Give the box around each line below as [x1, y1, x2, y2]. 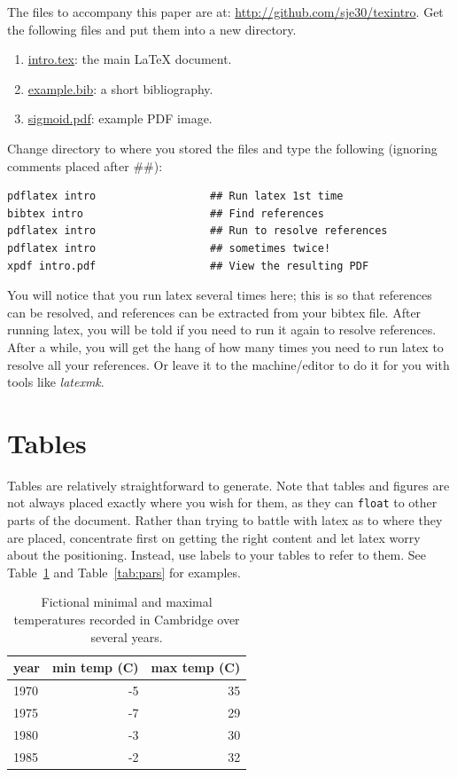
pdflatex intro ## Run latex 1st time [7, 190, 344, 203]
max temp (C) [151, 658, 241, 677]
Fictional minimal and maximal [41, 593, 213, 611]
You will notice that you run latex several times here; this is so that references [7, 286, 432, 304]
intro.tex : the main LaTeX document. [27, 50, 232, 68]
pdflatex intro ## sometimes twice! [7, 241, 331, 255]
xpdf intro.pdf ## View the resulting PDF [7, 259, 369, 272]
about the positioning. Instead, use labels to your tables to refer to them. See [7, 545, 427, 564]
